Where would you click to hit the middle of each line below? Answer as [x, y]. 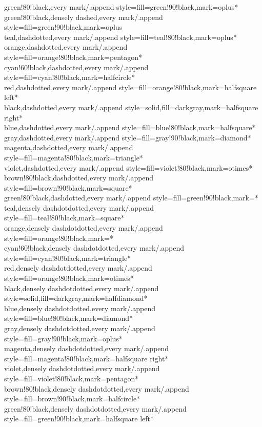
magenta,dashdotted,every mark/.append [69, 147]
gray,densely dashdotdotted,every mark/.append [80, 328]
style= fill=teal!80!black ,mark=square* [64, 218]
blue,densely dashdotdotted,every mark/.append [80, 308]
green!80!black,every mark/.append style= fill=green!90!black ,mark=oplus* [121, 7]
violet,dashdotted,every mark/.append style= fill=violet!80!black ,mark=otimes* [128, 167]
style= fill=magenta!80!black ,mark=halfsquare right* [86, 358]
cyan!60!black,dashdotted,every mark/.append [76, 67]
